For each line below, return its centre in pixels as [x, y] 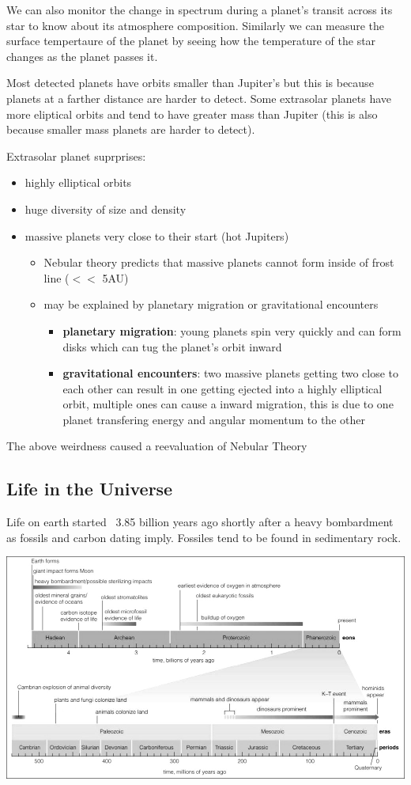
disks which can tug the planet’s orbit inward [172, 346]
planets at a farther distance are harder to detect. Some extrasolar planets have [199, 98]
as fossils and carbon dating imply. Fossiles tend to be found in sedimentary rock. [204, 537]
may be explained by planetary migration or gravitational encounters [211, 304]
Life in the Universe [90, 489]
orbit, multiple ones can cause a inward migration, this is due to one [228, 404]
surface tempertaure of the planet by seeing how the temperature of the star [191, 41]
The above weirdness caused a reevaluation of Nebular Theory [157, 446]
